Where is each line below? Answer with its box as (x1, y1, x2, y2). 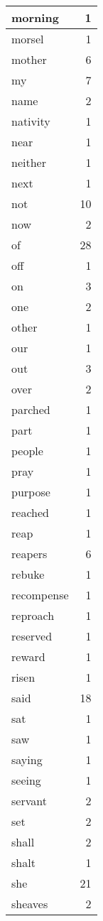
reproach (11, 607, 55, 623)
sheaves (11, 895, 48, 912)
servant (11, 792, 47, 809)
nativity (11, 113, 50, 129)
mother (11, 51, 47, 67)
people (11, 442, 43, 459)
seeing (11, 772, 41, 788)
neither (11, 154, 46, 170)
